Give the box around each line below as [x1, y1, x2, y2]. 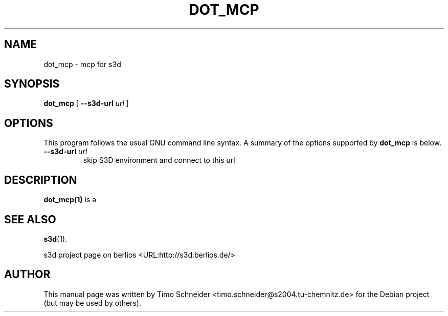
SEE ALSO [4, 213, 56, 226]
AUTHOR [4, 268, 51, 281]
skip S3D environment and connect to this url [83, 156, 235, 165]
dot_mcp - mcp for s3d [43, 59, 121, 69]
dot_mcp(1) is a [43, 195, 97, 204]
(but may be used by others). [43, 298, 141, 307]
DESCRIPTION [4, 173, 77, 186]
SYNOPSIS [4, 77, 60, 91]
